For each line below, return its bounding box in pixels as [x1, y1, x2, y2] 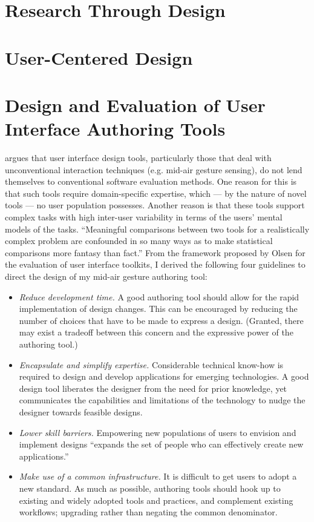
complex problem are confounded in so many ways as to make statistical [5, 234, 273, 247]
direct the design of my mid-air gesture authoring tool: [5, 270, 208, 282]
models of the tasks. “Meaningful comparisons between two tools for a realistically [5, 222, 310, 235]
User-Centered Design [5, 45, 193, 70]
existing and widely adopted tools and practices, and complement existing [19, 494, 293, 506]
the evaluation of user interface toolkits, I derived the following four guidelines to [5, 258, 306, 271]
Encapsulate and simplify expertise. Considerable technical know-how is [19, 358, 284, 371]
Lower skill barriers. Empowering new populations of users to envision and [19, 426, 296, 438]
